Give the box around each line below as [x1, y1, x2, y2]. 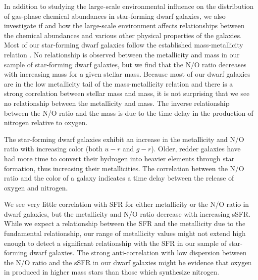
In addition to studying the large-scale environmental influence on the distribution [4, 1, 254, 11]
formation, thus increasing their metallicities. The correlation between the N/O [4, 163, 244, 173]
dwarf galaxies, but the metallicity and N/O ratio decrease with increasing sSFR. [4, 208, 251, 219]
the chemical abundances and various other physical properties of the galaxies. [4, 30, 242, 40]
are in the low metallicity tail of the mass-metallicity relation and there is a [4, 78, 233, 89]
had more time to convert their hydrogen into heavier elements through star [4, 153, 235, 163]
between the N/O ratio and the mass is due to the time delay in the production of [4, 107, 254, 118]
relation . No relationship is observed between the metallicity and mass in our [4, 49, 240, 59]
